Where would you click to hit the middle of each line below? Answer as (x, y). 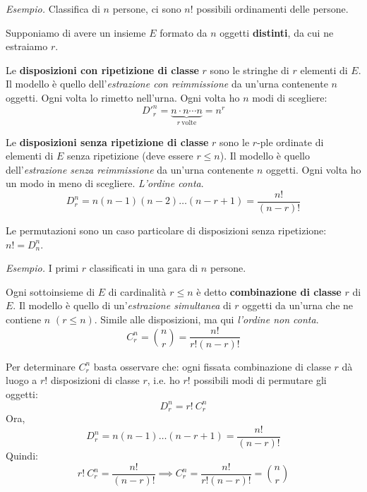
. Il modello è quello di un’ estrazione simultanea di (122, 305)
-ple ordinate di (290, 142)
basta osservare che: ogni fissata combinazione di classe (212, 366)
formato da (183, 32)
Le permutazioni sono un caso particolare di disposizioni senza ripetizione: (166, 230)
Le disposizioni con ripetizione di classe (102, 70)
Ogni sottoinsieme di (50, 291)
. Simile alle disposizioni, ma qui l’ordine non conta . (206, 319)
